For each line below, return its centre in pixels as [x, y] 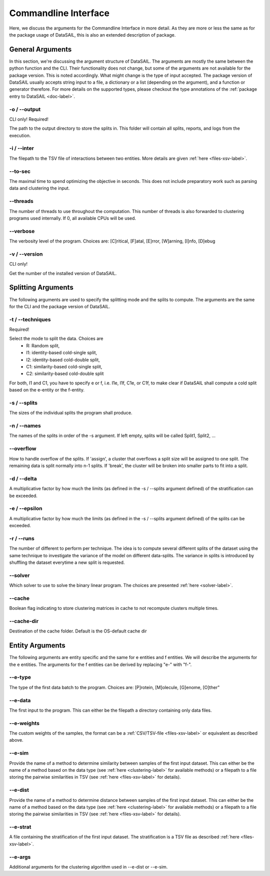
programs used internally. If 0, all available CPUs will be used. [73, 218]
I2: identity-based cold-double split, [63, 360]
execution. [20, 135]
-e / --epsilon [26, 509]
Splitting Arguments [41, 287]
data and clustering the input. [39, 188]
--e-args [20, 857]
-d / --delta [23, 479]
